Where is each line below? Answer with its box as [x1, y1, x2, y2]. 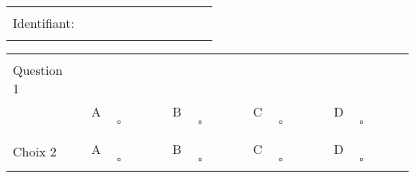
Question [13, 61, 63, 79]
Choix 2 [13, 142, 57, 160]
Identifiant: [13, 14, 74, 32]
